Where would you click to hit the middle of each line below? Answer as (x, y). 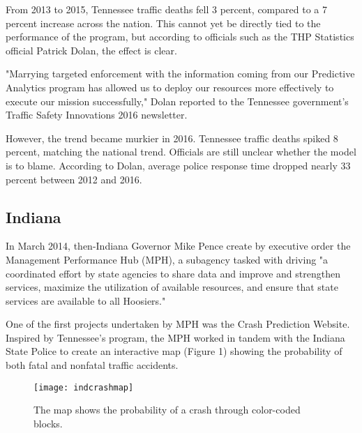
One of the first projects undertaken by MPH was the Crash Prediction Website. (178, 324)
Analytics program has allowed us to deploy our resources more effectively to (170, 87)
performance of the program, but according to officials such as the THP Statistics (180, 37)
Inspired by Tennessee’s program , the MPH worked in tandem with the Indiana (175, 337)
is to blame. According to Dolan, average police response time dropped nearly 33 (178, 165)
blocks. (48, 423)
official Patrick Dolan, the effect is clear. (91, 50)
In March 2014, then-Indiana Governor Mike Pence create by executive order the (178, 246)
